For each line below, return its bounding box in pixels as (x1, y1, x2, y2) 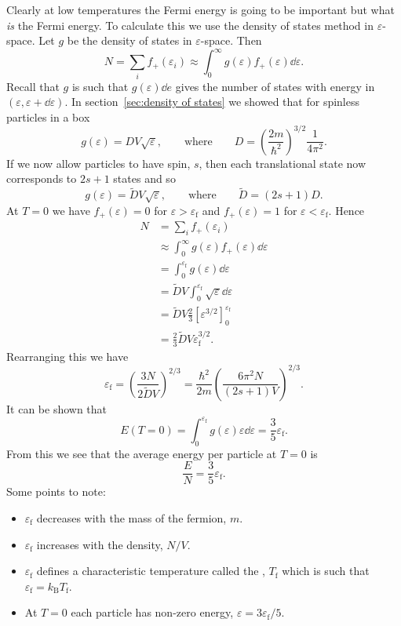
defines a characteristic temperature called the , (36, 562, 265, 579)
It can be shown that (6, 400, 108, 417)
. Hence (328, 202, 365, 218)
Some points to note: (6, 483, 106, 500)
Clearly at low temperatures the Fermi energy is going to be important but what (6, 2, 395, 17)
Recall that (6, 78, 60, 94)
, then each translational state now (199, 155, 366, 171)
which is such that (282, 562, 370, 579)
